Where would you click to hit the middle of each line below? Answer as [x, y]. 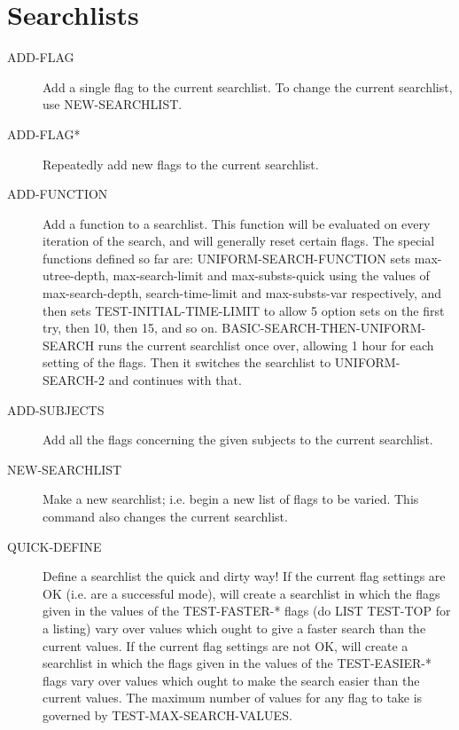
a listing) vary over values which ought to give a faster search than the [234, 628]
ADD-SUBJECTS [56, 409]
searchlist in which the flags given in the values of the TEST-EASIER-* [237, 663]
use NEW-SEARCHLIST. [113, 104]
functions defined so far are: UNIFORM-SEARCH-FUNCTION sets [227, 258]
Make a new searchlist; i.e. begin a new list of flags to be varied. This [231, 499]
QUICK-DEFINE [54, 546]
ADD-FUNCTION [58, 194]
